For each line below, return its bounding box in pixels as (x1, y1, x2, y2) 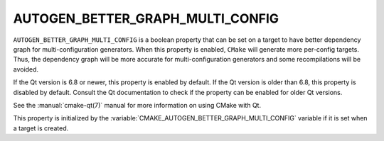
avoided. (13, 64, 39, 74)
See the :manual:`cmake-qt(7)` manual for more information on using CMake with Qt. (13, 101, 262, 109)
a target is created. (13, 124, 69, 132)
